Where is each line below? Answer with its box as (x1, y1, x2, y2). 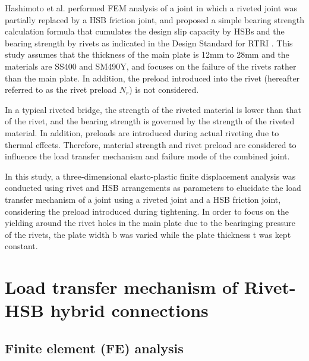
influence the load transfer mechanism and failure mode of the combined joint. (5, 150, 290, 162)
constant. (5, 240, 38, 252)
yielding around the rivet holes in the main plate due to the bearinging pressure (5, 216, 295, 229)
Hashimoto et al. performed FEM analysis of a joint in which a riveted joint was (5, 2, 297, 14)
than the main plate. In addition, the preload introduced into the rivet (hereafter (5, 71, 300, 84)
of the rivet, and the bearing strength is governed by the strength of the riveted (5, 115, 295, 127)
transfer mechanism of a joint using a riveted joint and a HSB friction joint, (5, 193, 281, 205)
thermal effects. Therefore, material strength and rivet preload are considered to (5, 138, 297, 150)
